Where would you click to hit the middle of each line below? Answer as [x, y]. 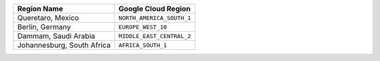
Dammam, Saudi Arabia [56, 36]
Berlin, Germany [44, 27]
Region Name [40, 9]
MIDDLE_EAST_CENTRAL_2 [155, 36]
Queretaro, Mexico [48, 18]
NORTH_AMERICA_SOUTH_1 [155, 18]
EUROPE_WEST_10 [143, 27]
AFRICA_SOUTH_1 [143, 45]
